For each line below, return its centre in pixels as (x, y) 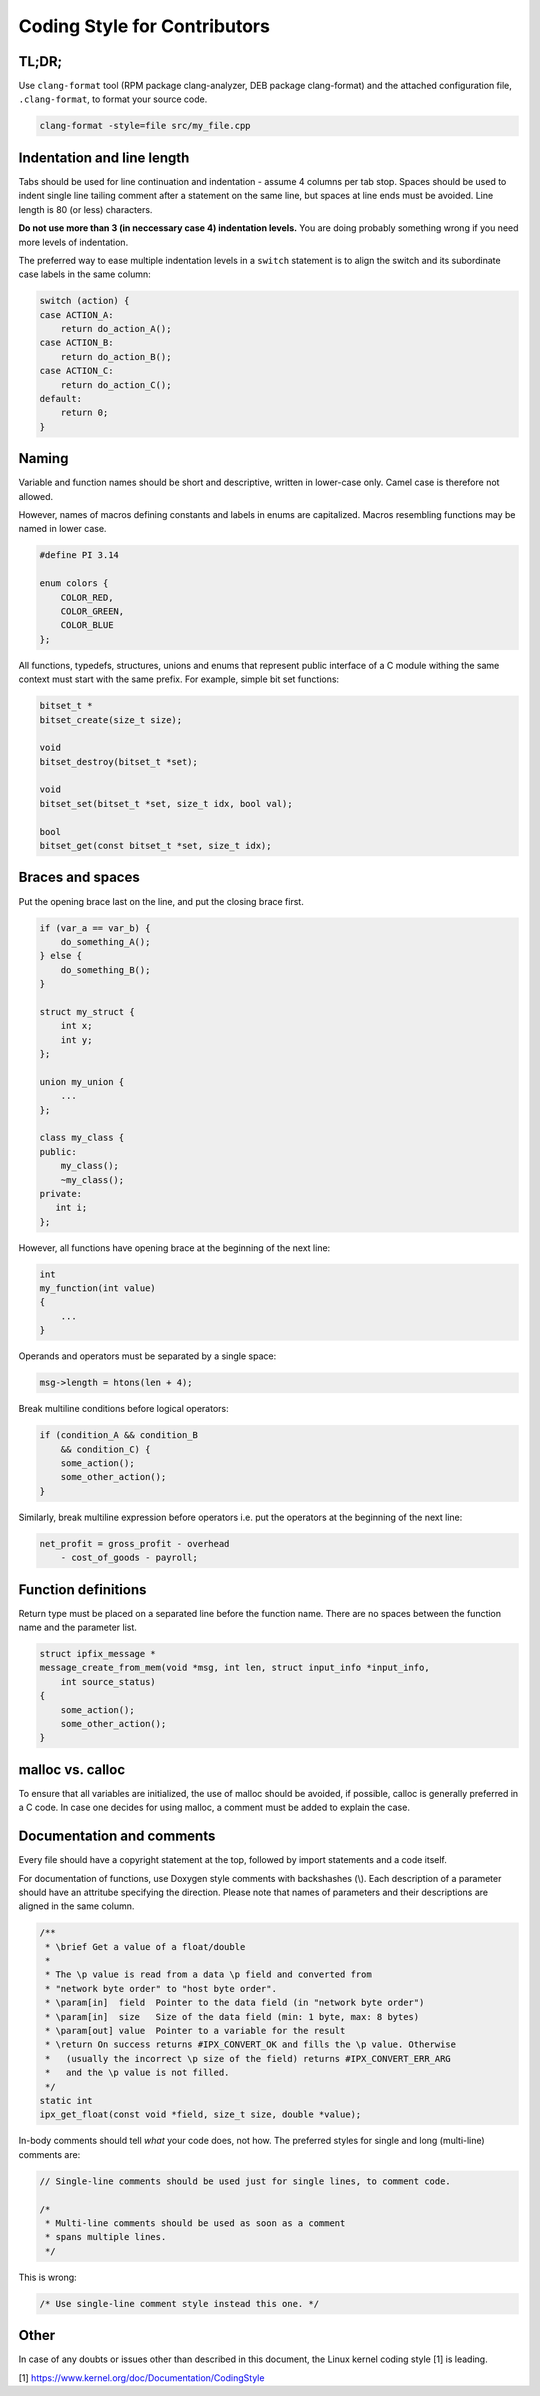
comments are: (49, 2154)
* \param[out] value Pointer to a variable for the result (195, 2031)
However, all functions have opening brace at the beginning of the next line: (174, 1247)
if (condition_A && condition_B (119, 1435)
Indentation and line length (104, 157)
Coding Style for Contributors (144, 26)
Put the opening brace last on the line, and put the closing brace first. (161, 901)
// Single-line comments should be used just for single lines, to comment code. (245, 2181)
